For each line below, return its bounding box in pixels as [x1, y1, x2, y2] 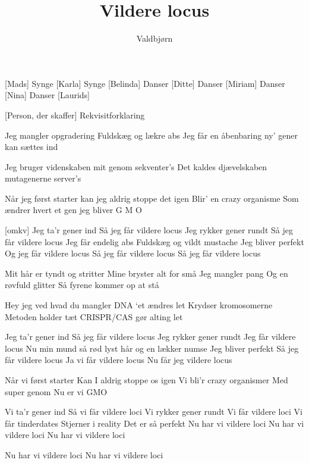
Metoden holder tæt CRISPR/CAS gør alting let [5, 310, 183, 323]
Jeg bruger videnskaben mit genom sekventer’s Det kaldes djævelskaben [5, 160, 267, 173]
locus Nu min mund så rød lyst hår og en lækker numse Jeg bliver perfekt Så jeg [5, 342, 299, 354]
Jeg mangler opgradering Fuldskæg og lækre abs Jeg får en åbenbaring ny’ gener [5, 129, 298, 141]
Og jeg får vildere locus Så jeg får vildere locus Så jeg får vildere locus [5, 247, 261, 259]
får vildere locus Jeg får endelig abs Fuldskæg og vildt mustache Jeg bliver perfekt [5, 235, 304, 248]
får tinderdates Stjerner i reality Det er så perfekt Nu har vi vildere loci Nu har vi [5, 417, 304, 429]
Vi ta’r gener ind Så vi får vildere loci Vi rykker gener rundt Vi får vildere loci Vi [5, 405, 302, 418]
